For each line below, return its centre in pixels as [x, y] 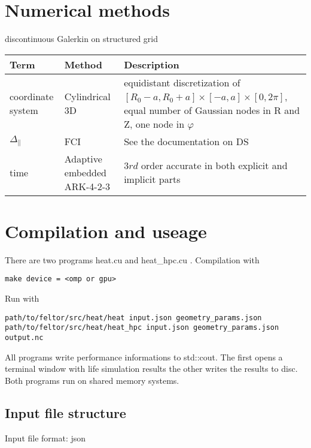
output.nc [24, 338]
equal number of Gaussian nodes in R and [212, 110]
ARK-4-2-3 [87, 186]
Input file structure [65, 412]
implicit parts [152, 179]
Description [152, 64]
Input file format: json [45, 438]
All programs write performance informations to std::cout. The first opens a [144, 357]
